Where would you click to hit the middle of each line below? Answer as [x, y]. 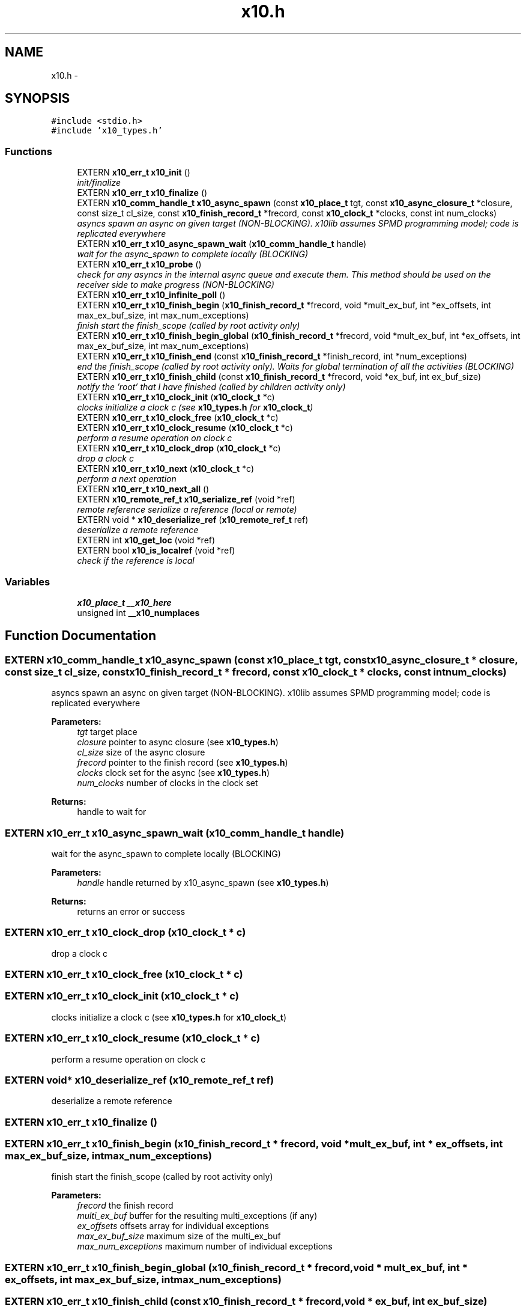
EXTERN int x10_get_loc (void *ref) [146, 540]
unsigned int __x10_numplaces [138, 612]
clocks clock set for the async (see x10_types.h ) [174, 773]
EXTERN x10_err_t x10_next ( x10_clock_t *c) [166, 469]
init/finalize [99, 183]
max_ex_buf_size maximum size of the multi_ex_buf [179, 1236]
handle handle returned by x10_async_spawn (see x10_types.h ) [203, 882]
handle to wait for [112, 812]
